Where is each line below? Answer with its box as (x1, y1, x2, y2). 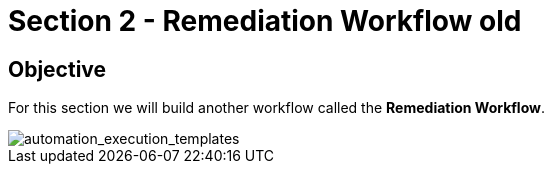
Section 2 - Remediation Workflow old (8, 4, 522, 38)
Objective (8, 56, 107, 82)
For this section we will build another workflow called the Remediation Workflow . (8, 99, 546, 117)
